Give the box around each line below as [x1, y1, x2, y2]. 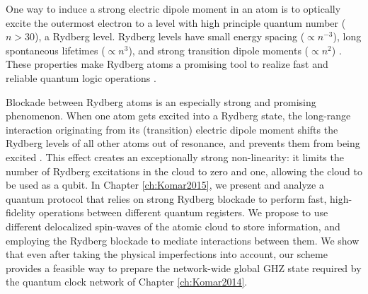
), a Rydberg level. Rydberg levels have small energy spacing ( [35, 29, 305, 44]
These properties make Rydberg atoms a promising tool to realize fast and [6, 57, 328, 71]
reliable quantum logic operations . [6, 70, 156, 85]
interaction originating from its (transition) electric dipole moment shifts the [6, 122, 338, 136]
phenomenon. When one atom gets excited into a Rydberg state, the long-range [6, 108, 351, 123]
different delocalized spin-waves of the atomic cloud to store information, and [6, 218, 340, 233]
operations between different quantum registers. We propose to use [38, 205, 328, 220]
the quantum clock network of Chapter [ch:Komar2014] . [6, 274, 248, 289]
